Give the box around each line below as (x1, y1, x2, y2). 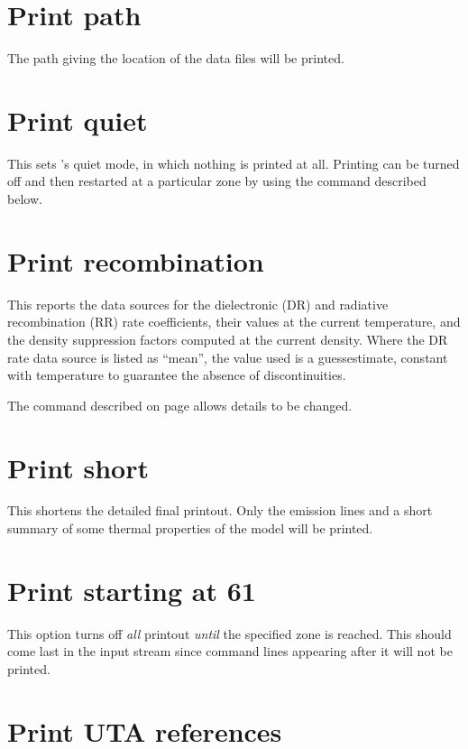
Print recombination (7, 242, 264, 279)
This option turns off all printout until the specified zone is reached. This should (7, 624, 452, 643)
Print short (7, 448, 149, 485)
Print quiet (7, 101, 148, 138)
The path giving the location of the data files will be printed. (7, 49, 344, 68)
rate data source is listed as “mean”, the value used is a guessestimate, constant (7, 347, 448, 366)
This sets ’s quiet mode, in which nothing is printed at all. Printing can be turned (7, 153, 460, 172)
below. (7, 190, 42, 208)
